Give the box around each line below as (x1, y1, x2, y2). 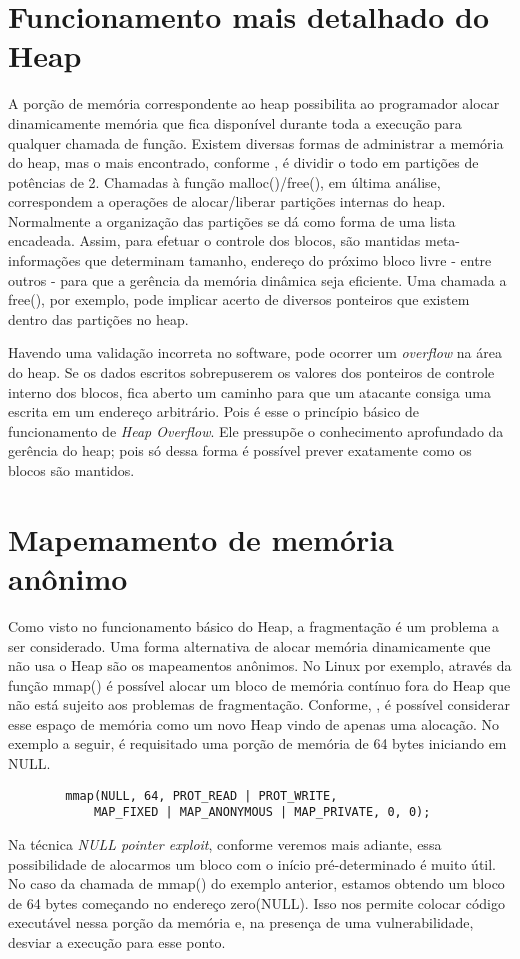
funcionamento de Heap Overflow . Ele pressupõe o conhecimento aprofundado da (8, 420, 504, 441)
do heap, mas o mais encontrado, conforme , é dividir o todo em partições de (8, 152, 479, 173)
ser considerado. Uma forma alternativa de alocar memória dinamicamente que (8, 635, 491, 656)
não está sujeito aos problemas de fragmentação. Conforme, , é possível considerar (8, 694, 510, 715)
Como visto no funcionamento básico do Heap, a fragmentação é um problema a (8, 615, 499, 636)
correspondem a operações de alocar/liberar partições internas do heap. (8, 191, 446, 212)
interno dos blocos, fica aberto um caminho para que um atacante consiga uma (8, 381, 491, 402)
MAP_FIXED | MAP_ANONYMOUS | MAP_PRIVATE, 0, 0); (93, 805, 431, 820)
